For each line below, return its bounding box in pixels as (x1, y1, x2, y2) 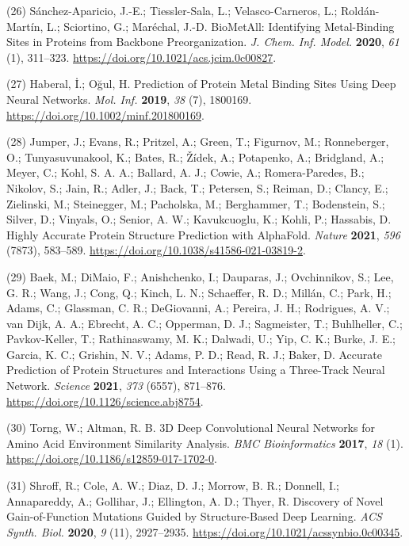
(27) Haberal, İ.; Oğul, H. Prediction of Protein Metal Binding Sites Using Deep (6, 75, 396, 92)
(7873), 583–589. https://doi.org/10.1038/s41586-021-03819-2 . (6, 242, 306, 258)
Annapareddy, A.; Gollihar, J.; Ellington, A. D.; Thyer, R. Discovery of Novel (6, 492, 384, 509)
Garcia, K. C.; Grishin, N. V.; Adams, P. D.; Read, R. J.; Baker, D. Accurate (6, 346, 382, 362)
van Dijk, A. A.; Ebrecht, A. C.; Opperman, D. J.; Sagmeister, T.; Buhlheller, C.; (6, 315, 403, 331)
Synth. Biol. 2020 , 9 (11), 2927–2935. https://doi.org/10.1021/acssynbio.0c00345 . (6, 523, 403, 540)
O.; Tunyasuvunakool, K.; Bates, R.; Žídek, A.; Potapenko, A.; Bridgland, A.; (6, 148, 384, 165)
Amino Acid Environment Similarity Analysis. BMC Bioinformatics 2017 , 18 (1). (6, 434, 403, 451)
